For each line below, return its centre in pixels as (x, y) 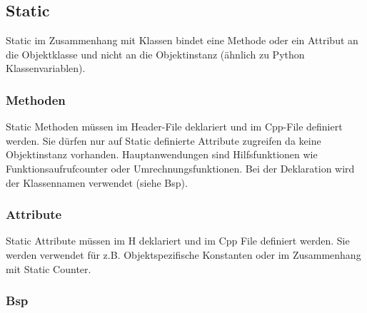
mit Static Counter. (49, 268)
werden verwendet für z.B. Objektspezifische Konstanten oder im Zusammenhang (183, 254)
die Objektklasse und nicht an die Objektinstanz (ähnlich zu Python (155, 54)
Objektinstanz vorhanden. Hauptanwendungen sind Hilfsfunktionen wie (162, 154)
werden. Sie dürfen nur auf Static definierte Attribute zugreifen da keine (164, 140)
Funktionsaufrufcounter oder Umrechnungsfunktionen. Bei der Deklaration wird (180, 168)
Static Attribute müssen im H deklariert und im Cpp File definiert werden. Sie (178, 241)
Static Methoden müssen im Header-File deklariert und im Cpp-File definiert (174, 127)
